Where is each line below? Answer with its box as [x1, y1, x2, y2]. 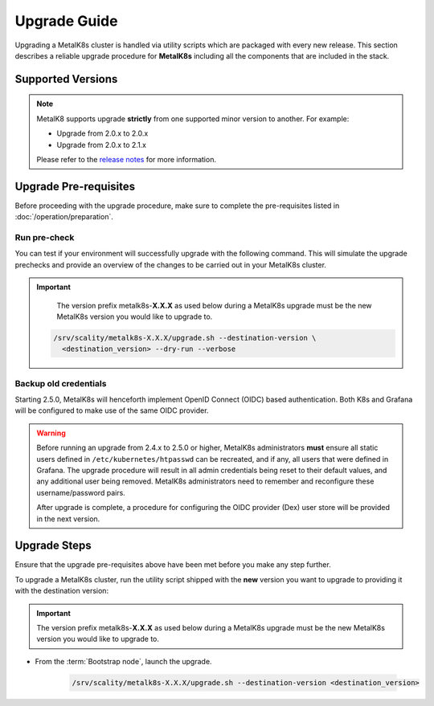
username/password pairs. [36, 488, 126, 497]
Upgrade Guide [14, 12, 118, 30]
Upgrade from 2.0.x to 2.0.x [56, 129, 149, 138]
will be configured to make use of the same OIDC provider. [14, 406, 209, 415]
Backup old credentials [14, 377, 107, 389]
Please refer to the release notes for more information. [36, 154, 217, 164]
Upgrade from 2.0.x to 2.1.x [56, 140, 147, 149]
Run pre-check [14, 231, 75, 243]
